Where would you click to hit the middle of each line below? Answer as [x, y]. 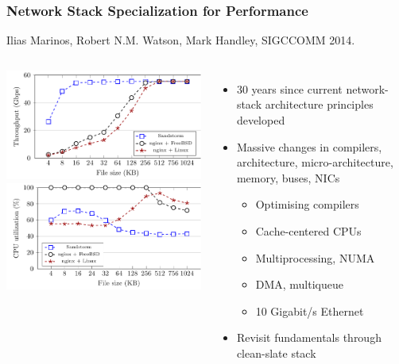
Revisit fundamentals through [309, 337]
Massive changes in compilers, [309, 146]
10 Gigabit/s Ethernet [310, 310]
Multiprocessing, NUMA [315, 257]
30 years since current [289, 88]
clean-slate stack [276, 353]
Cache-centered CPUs [308, 230]
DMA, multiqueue [299, 284]
